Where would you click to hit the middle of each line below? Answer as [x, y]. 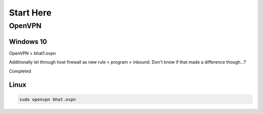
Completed [20, 71]
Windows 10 [28, 41]
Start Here [30, 13]
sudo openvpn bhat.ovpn [48, 99]
